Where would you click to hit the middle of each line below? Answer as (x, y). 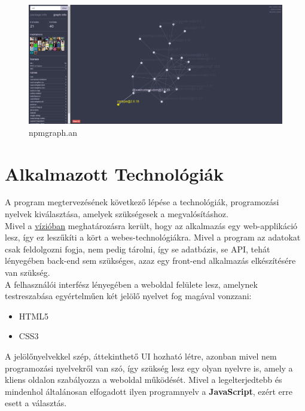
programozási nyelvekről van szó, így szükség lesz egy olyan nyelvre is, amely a (149, 368)
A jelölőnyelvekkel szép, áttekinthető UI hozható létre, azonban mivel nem (141, 356)
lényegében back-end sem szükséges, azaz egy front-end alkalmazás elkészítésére (150, 261)
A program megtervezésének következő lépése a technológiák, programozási (142, 202)
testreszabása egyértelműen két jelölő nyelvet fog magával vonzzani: (128, 296)
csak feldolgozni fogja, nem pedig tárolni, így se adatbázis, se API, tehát (138, 249)
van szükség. (28, 273)
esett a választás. (36, 403)
